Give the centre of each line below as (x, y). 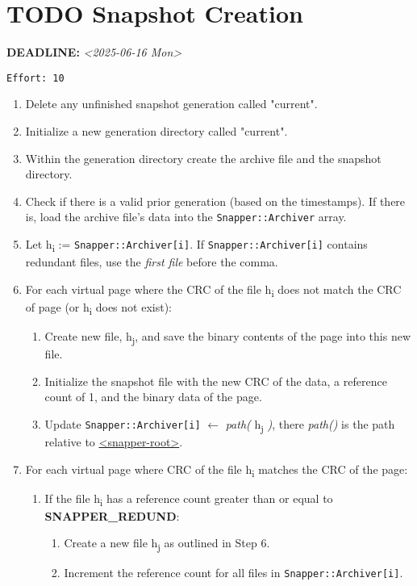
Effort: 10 (35, 78)
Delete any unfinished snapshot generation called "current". (171, 104)
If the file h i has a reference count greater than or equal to (189, 499)
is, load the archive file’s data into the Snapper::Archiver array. (186, 217)
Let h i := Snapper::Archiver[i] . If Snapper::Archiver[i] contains (196, 245)
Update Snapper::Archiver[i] (123, 423)
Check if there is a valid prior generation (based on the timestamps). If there (215, 201)
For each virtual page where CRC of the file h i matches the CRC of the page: (217, 470)
